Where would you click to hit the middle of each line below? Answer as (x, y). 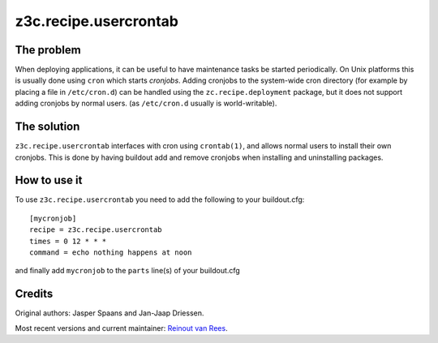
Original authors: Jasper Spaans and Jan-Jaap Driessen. (109, 313)
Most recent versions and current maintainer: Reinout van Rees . (121, 328)
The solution (47, 127)
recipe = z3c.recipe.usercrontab (96, 230)
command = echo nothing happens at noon (111, 253)
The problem (48, 50)
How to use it (49, 180)
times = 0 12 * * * (68, 241)
